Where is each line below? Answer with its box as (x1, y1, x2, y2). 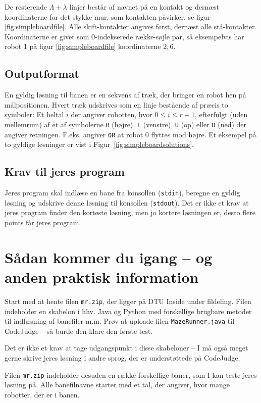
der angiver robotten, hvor (71, 109, 152, 120)
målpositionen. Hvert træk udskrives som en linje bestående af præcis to (5, 99, 228, 110)
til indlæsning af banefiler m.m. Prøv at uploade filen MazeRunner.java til (5, 316, 235, 326)
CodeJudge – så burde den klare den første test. (5, 325, 153, 336)
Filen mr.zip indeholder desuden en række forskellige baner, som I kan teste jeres (5, 369, 257, 380)
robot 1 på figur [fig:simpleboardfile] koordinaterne (5, 41, 161, 52)
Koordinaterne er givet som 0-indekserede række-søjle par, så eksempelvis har (5, 31, 244, 41)
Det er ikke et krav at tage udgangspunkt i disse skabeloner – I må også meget (5, 342, 248, 353)
